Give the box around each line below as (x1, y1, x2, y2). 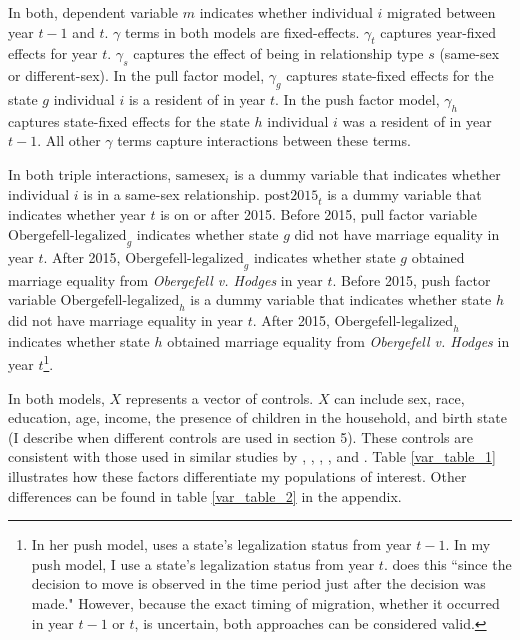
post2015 (264, 188, 319, 203)
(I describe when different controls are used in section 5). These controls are (8, 426, 473, 447)
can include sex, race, (334, 387, 465, 408)
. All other (37, 130, 101, 151)
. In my (445, 534, 491, 555)
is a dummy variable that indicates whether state (190, 289, 492, 310)
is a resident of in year (128, 88, 266, 109)
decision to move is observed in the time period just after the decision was (31, 573, 486, 594)
